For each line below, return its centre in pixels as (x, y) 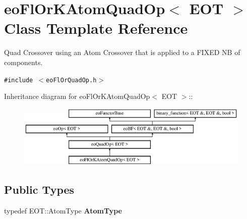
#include (19, 80)
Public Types (39, 189)
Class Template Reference (96, 28)
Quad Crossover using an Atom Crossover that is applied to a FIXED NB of (122, 52)
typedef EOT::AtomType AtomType (63, 210)
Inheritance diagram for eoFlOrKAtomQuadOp (77, 96)
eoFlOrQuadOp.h (71, 80)
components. (23, 62)
